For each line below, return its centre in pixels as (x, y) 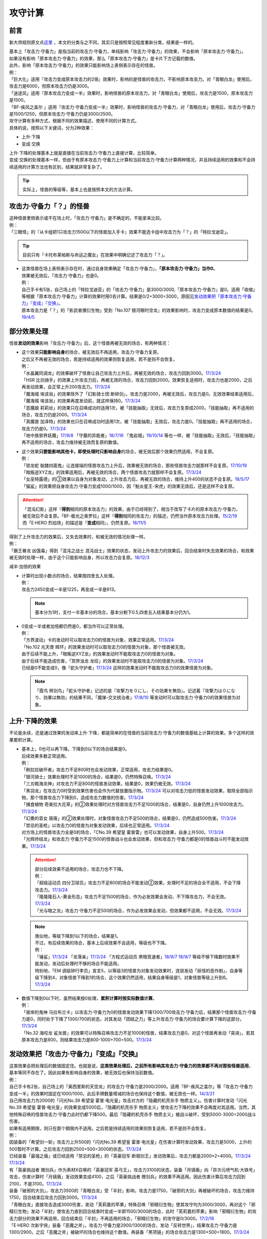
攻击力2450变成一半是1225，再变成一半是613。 (70, 589)
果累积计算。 (22, 740)
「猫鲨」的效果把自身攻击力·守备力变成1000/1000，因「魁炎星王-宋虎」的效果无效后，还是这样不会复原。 (129, 486)
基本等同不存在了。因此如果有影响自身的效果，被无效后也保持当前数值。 (83, 1072)
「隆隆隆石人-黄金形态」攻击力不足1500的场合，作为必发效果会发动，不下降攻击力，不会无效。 (132, 897)
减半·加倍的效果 (25, 566)
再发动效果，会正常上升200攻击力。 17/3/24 (66, 387)
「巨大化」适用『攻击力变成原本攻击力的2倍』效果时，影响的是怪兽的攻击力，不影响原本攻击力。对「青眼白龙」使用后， (132, 79)
